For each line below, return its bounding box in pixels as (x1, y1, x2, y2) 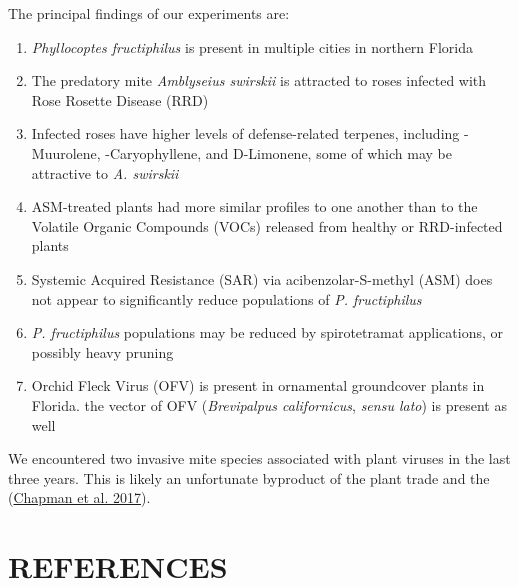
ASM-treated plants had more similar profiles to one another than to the (31, 196, 478, 217)
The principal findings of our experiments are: (8, 3, 290, 23)
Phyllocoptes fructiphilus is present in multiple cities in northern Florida (31, 36, 473, 57)
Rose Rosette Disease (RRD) (31, 89, 209, 110)
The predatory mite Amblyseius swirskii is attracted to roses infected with (31, 70, 487, 91)
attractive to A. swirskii (31, 162, 179, 183)
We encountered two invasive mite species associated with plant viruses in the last (8, 448, 511, 469)
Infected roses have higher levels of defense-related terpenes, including (31, 123, 460, 144)
